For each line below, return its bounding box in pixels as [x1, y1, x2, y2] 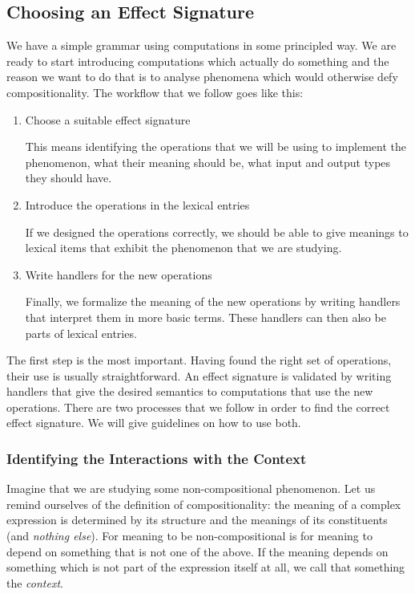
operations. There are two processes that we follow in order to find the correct [6, 398, 390, 415]
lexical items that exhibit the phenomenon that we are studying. [25, 239, 342, 256]
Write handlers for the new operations [25, 266, 212, 283]
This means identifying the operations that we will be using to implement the [25, 138, 406, 155]
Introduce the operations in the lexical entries [25, 196, 250, 213]
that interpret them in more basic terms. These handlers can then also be [25, 308, 386, 325]
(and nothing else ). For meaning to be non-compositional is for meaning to [6, 527, 373, 544]
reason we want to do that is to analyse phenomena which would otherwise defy [6, 68, 398, 85]
